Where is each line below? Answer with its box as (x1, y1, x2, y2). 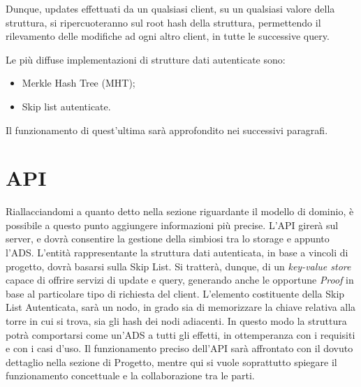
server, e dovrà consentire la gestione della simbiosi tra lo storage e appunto (6, 231, 330, 246)
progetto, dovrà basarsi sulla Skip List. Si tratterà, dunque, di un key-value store (6, 258, 351, 273)
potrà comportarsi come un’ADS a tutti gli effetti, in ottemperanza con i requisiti (6, 327, 355, 342)
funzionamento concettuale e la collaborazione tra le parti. (6, 368, 255, 383)
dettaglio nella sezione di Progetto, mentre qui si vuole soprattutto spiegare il (6, 354, 337, 369)
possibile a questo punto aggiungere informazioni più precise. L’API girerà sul (6, 217, 339, 232)
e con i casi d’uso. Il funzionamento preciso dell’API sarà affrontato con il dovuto (6, 341, 353, 356)
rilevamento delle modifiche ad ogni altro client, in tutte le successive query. (6, 29, 330, 43)
